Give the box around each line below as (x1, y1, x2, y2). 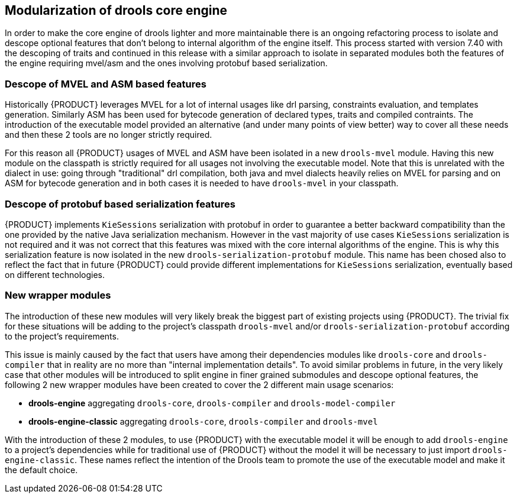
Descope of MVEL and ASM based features (5, 77, 206, 90)
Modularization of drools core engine (5, 3, 228, 18)
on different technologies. (5, 269, 105, 280)
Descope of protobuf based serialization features (5, 198, 235, 210)
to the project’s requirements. (5, 331, 119, 341)
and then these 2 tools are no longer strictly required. (5, 130, 212, 140)
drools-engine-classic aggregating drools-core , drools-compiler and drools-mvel (28, 416, 378, 426)
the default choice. (5, 464, 78, 475)
